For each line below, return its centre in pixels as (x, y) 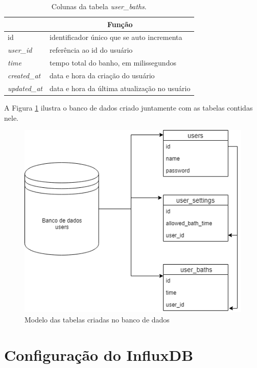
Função (120, 24)
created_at (24, 75)
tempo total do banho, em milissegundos (113, 63)
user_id (20, 50)
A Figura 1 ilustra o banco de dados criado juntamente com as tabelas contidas (128, 107)
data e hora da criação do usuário (102, 75)
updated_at (25, 88)
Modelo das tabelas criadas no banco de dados (97, 319)
